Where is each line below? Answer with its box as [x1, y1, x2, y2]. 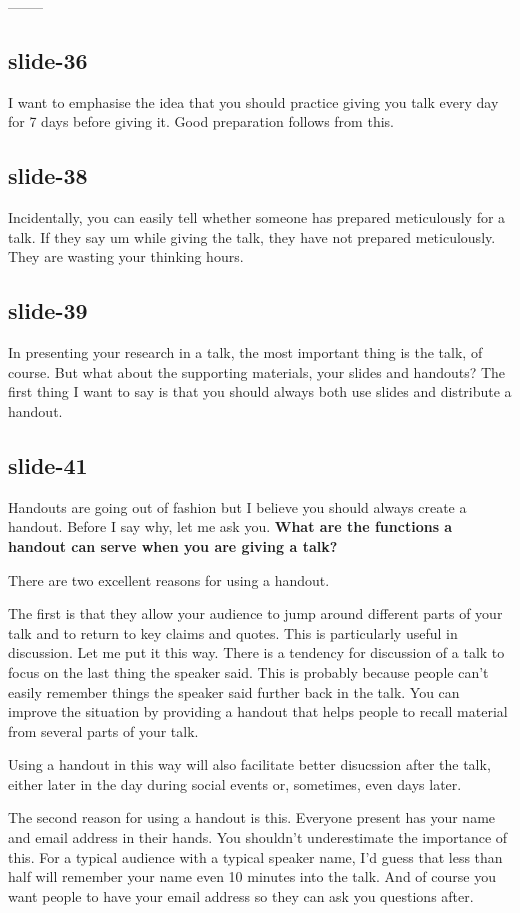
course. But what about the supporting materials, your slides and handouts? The [8, 361, 506, 382]
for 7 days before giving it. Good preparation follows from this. [8, 111, 394, 132]
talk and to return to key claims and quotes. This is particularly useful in [8, 622, 458, 643]
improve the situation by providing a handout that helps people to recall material [8, 701, 508, 722]
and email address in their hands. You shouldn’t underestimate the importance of [8, 827, 508, 848]
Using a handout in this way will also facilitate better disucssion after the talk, [8, 754, 491, 775]
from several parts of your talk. [8, 720, 199, 741]
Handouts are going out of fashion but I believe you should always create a [8, 496, 467, 517]
